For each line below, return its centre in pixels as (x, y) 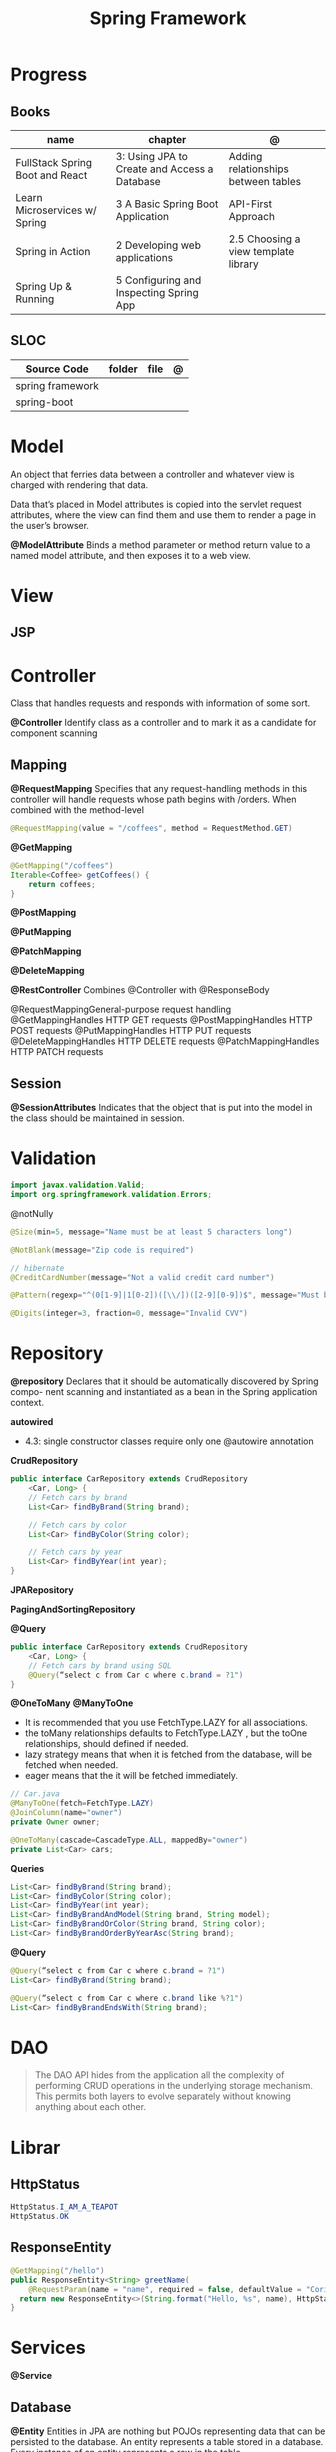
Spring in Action (53, 251)
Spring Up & (43, 286)
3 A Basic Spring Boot (167, 204)
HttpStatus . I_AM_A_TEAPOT (64, 2207)
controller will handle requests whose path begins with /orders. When (153, 799)
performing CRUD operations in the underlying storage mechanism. (173, 2086)
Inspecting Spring (157, 292)
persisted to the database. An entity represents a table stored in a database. (167, 2442)
